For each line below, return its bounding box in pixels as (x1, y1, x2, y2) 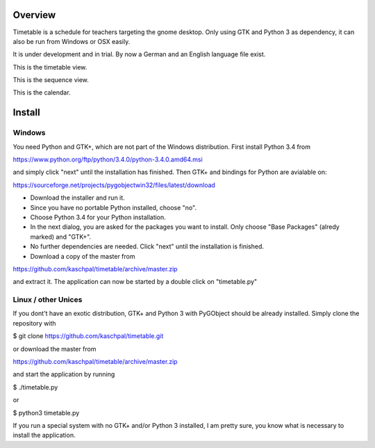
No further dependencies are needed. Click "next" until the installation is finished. (30, 242, 264, 250)
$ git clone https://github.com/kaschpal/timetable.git (12, 332, 164, 340)
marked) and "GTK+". (30, 232, 92, 241)
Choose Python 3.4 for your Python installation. (30, 213, 166, 221)
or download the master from (12, 344, 97, 353)
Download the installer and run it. (30, 193, 125, 202)
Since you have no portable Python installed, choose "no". (30, 203, 197, 211)
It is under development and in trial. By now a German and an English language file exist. (12, 50, 266, 58)
